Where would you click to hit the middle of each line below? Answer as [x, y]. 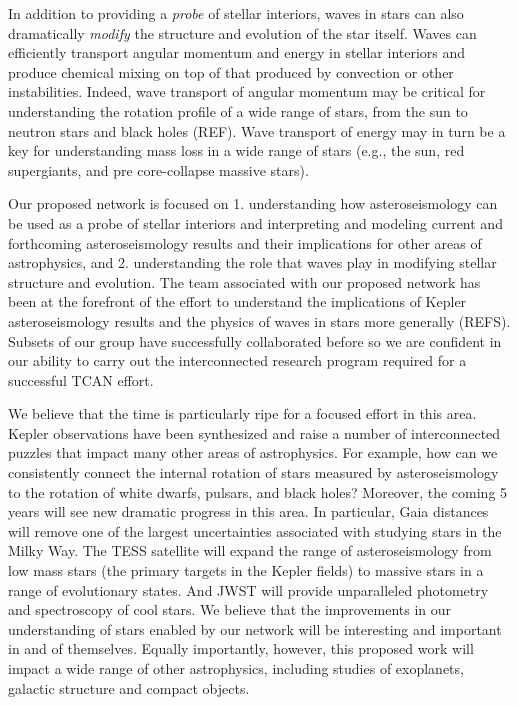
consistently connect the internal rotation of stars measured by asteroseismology [253, 472]
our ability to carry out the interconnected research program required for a [237, 360]
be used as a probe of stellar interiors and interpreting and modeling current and [255, 222]
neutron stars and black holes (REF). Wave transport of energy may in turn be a [257, 130]
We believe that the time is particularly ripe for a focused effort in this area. [242, 413]
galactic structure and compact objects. [129, 687]
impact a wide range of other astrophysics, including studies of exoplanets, [236, 668]
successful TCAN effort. [81, 379]
